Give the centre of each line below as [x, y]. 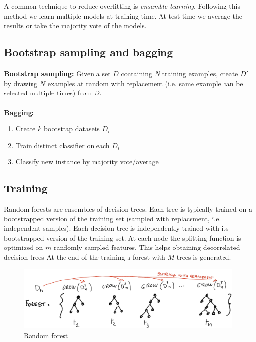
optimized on [24, 247]
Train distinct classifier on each [63, 145]
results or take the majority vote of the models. [75, 25]
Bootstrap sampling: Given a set [57, 74]
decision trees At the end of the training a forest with [85, 257]
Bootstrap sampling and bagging [89, 52]
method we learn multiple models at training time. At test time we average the [123, 16]
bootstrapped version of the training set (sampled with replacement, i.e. [112, 218]
